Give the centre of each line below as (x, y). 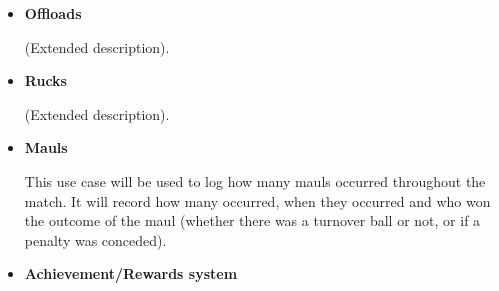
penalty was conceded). (95, 239)
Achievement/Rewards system (131, 273)
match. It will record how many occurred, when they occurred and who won (257, 200)
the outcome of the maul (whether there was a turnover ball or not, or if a (252, 220)
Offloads (53, 13)
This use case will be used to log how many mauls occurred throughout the (255, 180)
